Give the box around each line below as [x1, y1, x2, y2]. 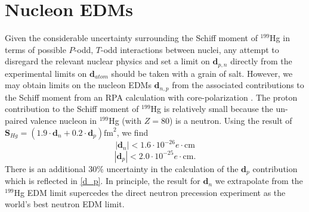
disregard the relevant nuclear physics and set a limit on [5, 55, 210, 67]
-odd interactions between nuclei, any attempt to [100, 43, 279, 55]
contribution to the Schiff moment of [5, 102, 139, 115]
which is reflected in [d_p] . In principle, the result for [5, 174, 200, 187]
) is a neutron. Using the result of [169, 114, 292, 126]
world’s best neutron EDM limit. [5, 198, 125, 210]
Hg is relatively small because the [150, 102, 273, 115]
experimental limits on [5, 67, 87, 79]
